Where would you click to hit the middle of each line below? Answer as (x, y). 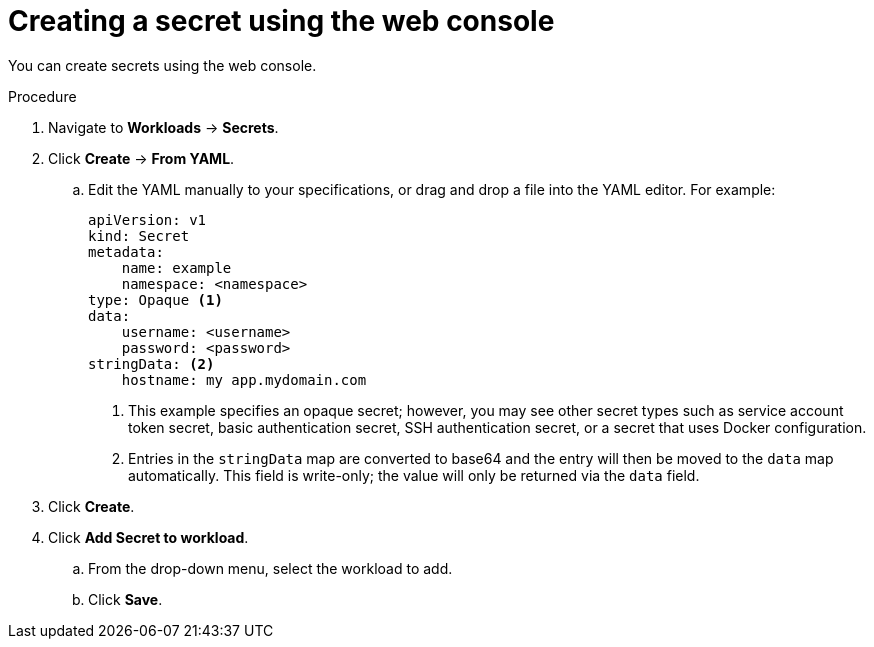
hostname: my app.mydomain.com (244, 379)
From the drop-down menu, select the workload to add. (270, 568)
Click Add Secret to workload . (148, 537)
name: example (176, 267)
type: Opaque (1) (155, 299)
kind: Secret (139, 235)
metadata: (126, 251)
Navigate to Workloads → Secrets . (163, 127)
